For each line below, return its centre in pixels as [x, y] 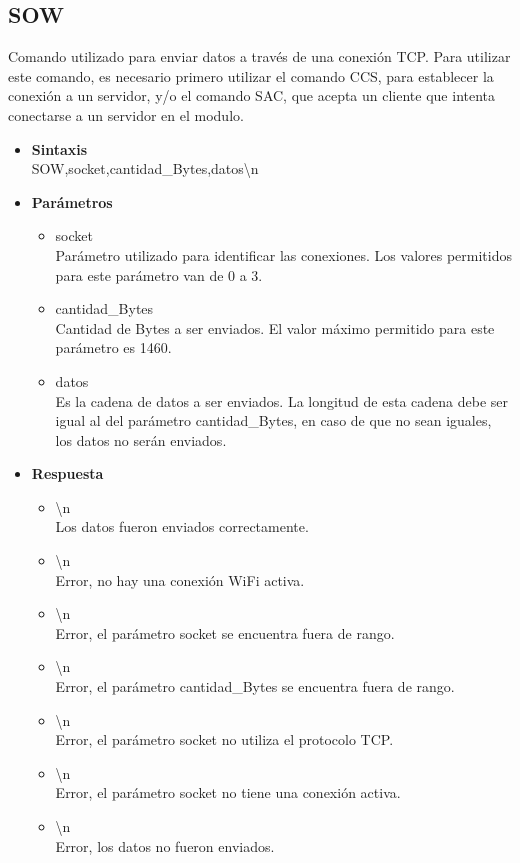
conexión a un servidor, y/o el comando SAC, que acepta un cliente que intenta [252, 95]
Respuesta [67, 473]
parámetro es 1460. [113, 347]
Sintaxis [59, 148]
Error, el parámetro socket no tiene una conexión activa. [228, 792]
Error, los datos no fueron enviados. [165, 845]
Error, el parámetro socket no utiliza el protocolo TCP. [224, 739]
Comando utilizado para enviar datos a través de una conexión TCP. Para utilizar [259, 56]
